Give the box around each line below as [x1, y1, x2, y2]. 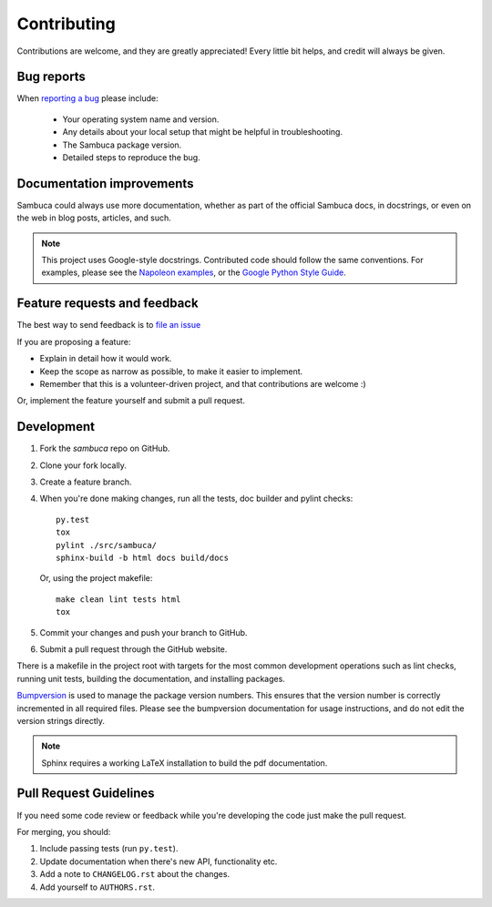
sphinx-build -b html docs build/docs [56, 552, 230, 563]
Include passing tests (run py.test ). [39, 843, 179, 854]
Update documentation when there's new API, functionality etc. [39, 856, 278, 867]
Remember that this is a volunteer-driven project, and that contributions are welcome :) [39, 378, 366, 389]
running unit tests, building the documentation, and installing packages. [16, 673, 286, 684]
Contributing [16, 14, 116, 34]
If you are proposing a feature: [16, 336, 131, 347]
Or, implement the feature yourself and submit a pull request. [16, 395, 246, 406]
